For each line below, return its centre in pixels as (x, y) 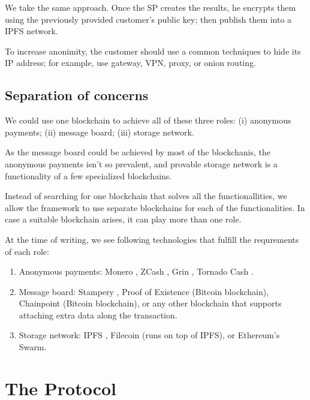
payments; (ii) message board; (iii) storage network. (100, 132)
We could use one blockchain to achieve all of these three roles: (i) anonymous (148, 120)
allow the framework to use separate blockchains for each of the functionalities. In (155, 207)
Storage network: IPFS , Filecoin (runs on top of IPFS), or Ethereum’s (149, 335)
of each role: (27, 251)
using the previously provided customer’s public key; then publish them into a (148, 19)
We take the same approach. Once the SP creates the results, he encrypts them (151, 7)
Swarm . (33, 347)
